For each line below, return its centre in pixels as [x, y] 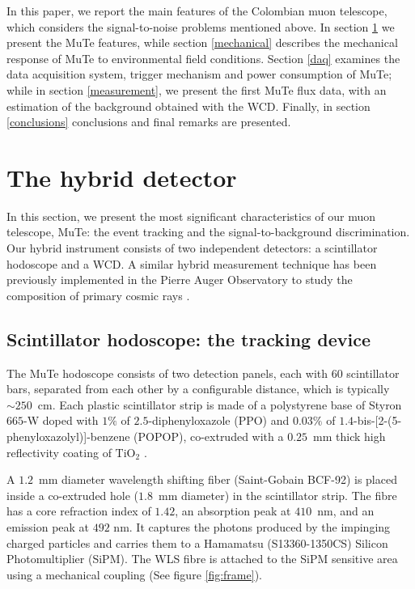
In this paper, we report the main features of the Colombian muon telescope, [197, 11]
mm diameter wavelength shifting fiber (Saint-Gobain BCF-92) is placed [218, 479]
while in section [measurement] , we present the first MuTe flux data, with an [197, 89]
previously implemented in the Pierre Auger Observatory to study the [180, 280]
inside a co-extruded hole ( [73, 495]
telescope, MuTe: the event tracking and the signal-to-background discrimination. [208, 232]
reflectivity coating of [59, 452]
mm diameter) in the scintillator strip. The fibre [277, 495]
